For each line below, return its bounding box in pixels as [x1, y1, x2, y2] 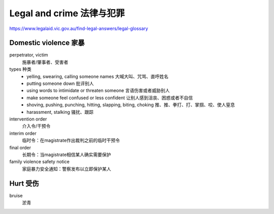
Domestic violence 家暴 [9, 39, 85, 47]
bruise [9, 192, 23, 198]
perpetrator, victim [9, 52, 48, 58]
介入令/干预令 [22, 123, 51, 129]
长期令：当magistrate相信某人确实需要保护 [22, 151, 111, 158]
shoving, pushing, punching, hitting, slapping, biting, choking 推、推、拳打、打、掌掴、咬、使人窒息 [26, 102, 235, 108]
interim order [9, 130, 37, 136]
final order [9, 144, 31, 150]
